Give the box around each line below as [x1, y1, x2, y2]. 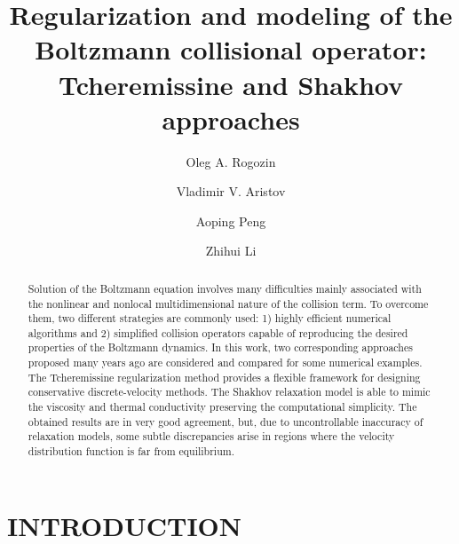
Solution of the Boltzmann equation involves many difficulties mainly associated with [28, 280, 422, 296]
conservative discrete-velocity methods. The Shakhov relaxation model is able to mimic [28, 384, 431, 399]
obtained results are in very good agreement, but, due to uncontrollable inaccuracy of [28, 414, 423, 429]
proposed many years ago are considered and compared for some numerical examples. [28, 355, 423, 370]
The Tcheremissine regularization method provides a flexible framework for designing [28, 369, 421, 384]
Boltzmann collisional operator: [35, 31, 427, 67]
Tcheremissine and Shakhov [59, 66, 403, 102]
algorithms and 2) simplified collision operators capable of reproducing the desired [28, 325, 408, 340]
